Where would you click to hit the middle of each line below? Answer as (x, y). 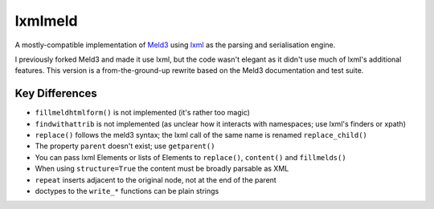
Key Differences (56, 93)
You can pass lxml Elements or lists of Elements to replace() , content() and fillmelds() (190, 157)
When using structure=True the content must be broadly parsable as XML (162, 169)
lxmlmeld (46, 21)
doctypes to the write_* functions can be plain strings (127, 191)
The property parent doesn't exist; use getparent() (125, 146)
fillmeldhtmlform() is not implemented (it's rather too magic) (143, 113)
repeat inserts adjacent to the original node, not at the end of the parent (156, 179)
